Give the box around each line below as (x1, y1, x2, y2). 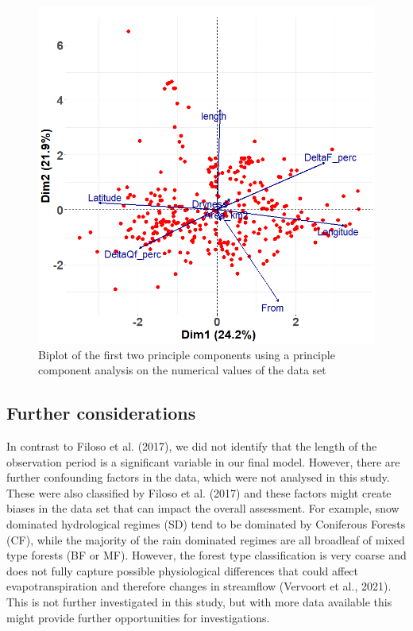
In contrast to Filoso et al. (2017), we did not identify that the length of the (6, 437, 377, 454)
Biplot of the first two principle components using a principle (38, 346, 335, 362)
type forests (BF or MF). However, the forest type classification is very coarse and (6, 547, 407, 563)
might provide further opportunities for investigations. (6, 609, 270, 625)
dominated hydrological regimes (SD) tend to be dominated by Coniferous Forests (6, 515, 406, 532)
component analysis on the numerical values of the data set (38, 362, 326, 378)
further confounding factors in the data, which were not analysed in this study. (6, 469, 390, 486)
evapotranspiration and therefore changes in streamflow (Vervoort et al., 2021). (6, 578, 392, 594)
